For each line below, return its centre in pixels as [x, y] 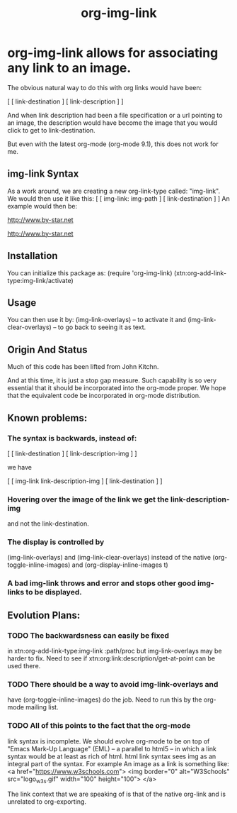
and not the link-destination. [48, 524]
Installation [33, 256]
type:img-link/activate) [40, 280]
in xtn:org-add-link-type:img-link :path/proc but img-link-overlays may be [115, 651]
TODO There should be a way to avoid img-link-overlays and [113, 684]
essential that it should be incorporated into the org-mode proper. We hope [117, 388]
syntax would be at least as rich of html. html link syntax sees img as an [112, 756]
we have [19, 467]
